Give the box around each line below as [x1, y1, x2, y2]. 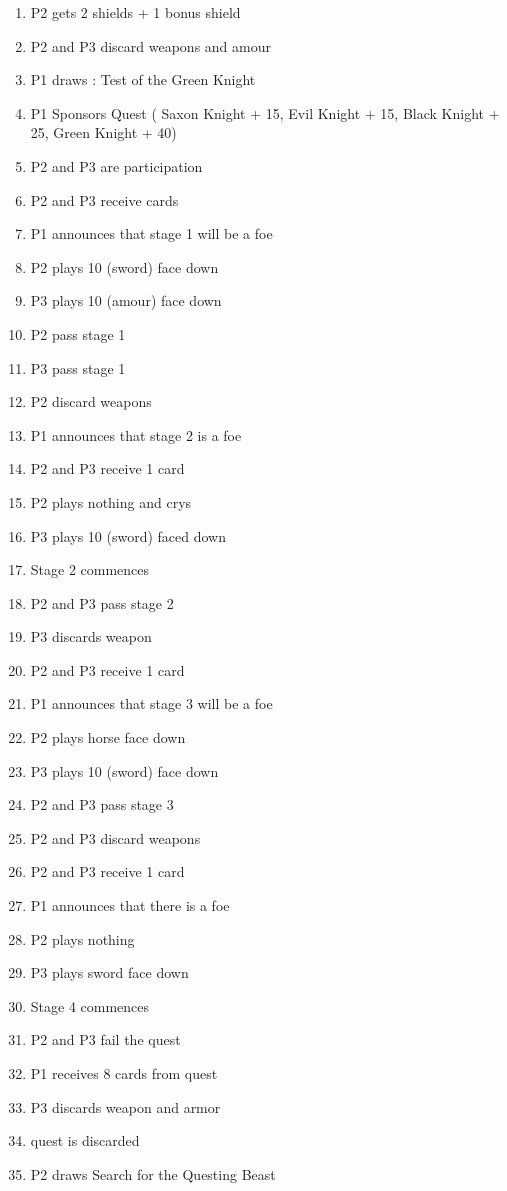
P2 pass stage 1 [30, 323, 126, 344]
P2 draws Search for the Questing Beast [30, 1163, 276, 1184]
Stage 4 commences [30, 995, 150, 1016]
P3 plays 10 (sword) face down [30, 760, 219, 781]
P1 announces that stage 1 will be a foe [30, 223, 273, 244]
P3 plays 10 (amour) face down [30, 290, 222, 311]
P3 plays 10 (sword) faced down [30, 525, 227, 546]
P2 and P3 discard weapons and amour [30, 35, 271, 56]
